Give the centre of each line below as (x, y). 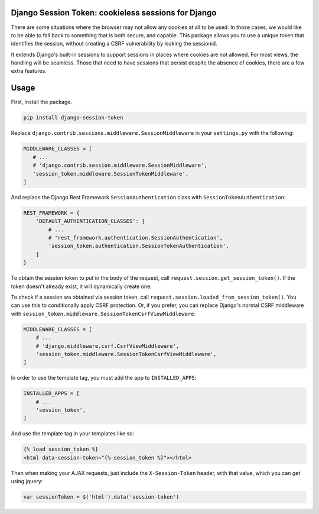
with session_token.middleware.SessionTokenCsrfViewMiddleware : (103, 313)
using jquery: (27, 481)
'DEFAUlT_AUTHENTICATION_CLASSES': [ (90, 221)
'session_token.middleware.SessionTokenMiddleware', (111, 174)
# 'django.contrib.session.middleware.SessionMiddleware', (120, 165)
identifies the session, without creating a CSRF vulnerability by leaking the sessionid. (114, 44)
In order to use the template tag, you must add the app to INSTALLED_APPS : (104, 378)
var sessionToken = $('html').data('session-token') (101, 497)
